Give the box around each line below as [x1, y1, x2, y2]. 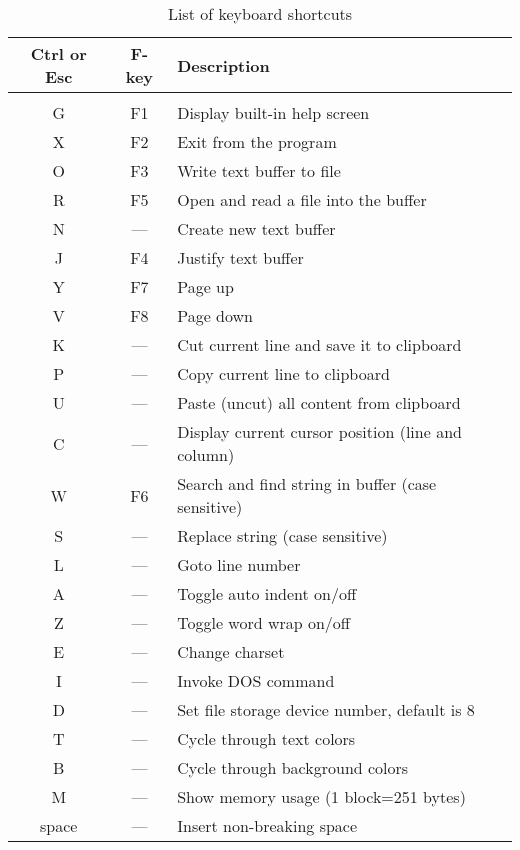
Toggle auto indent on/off [177, 582, 357, 605]
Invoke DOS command [177, 669, 335, 692]
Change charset [177, 640, 285, 663]
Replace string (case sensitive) [177, 524, 388, 547]
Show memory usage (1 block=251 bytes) [177, 785, 466, 808]
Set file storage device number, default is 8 [177, 698, 475, 721]
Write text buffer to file [177, 159, 341, 182]
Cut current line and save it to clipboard [177, 333, 462, 356]
